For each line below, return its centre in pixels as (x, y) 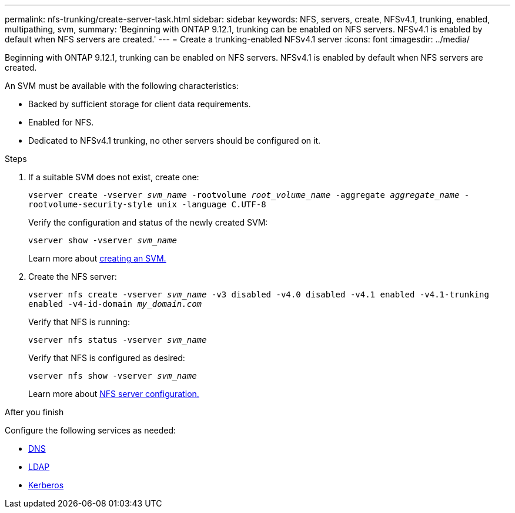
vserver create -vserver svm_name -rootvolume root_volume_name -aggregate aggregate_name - (249, 195)
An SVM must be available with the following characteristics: (122, 86)
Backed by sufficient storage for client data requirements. (140, 104)
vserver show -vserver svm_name (103, 240)
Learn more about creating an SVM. (97, 258)
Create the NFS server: (73, 277)
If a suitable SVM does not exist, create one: (114, 177)
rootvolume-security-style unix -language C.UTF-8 (147, 204)
